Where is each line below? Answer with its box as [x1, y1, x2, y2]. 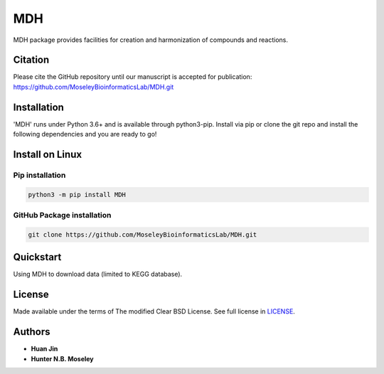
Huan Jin [31, 345, 58, 353]
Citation [13, 54, 50, 66]
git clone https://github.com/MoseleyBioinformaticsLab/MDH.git [28, 230, 257, 238]
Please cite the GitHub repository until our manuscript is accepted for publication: [13, 73, 252, 81]
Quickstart [13, 251, 62, 263]
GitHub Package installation [13, 210, 112, 220]
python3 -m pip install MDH [28, 191, 126, 198]
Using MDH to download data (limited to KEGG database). [13, 270, 183, 279]
